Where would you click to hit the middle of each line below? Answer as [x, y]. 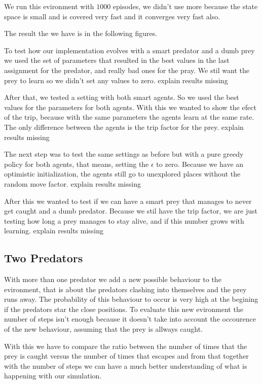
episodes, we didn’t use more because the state [185, 6]
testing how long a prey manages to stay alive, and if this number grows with [124, 220]
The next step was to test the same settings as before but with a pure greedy [124, 154]
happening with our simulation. [53, 376]
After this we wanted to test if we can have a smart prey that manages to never [128, 201]
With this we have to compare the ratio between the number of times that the [126, 346]
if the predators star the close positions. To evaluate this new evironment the [124, 309]
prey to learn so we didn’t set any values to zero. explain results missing [116, 80]
